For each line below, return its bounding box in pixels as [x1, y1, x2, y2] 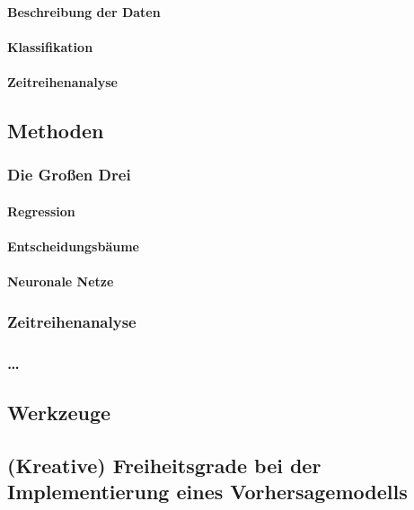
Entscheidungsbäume [7, 236, 139, 255]
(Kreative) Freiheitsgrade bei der [7, 451, 322, 479]
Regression [7, 201, 75, 220]
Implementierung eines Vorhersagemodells [7, 478, 408, 505]
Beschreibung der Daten [7, 2, 161, 21]
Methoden [7, 116, 104, 144]
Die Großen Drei [7, 163, 131, 186]
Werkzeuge [7, 398, 111, 426]
